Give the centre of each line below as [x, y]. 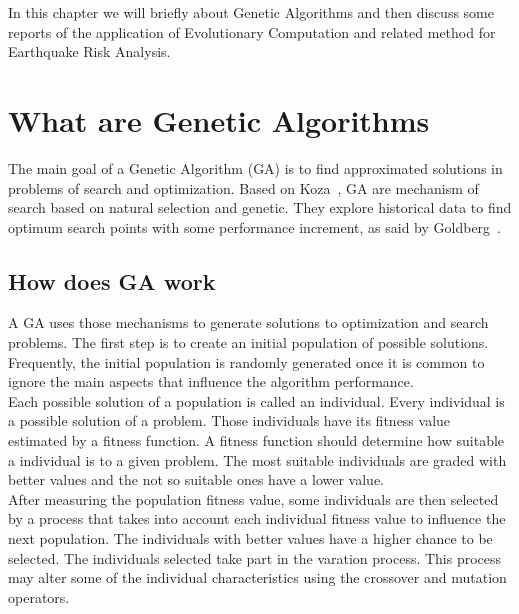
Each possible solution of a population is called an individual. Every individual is [256, 400]
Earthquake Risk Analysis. [89, 51]
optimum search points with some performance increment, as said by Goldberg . [255, 226]
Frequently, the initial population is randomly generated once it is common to [246, 361]
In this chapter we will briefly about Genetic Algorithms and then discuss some [251, 12]
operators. [39, 596]
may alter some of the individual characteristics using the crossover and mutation [257, 577]
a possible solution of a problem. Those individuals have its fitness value [229, 420]
